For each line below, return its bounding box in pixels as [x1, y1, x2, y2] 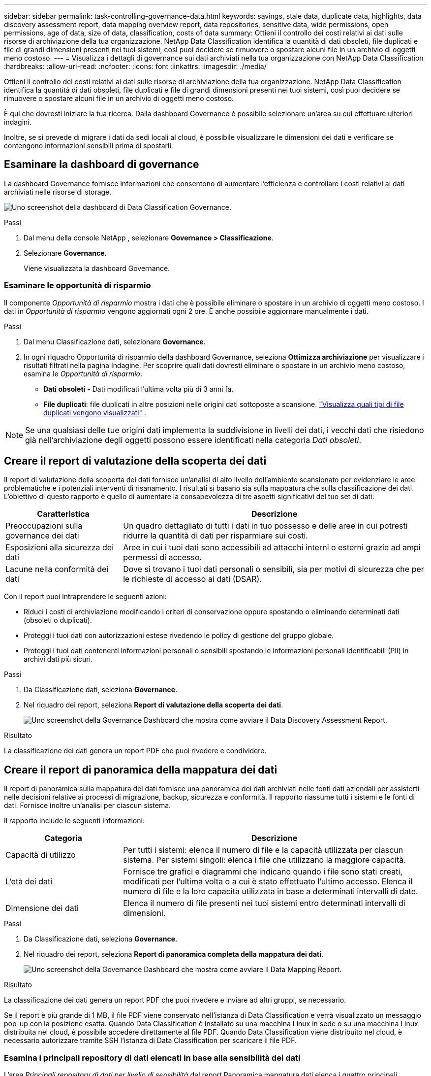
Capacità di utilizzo [5, 850, 76, 860]
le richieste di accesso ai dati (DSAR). [123, 574, 262, 584]
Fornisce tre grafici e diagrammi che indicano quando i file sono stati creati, [123, 867, 403, 877]
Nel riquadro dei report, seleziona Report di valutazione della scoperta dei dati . [24, 701, 283, 709]
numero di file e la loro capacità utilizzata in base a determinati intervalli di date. [123, 886, 418, 897]
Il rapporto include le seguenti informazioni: [4, 816, 145, 825]
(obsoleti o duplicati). [24, 616, 92, 625]
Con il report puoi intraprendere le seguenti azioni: [4, 592, 167, 601]
